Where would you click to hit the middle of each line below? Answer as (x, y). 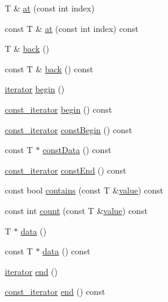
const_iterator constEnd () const (66, 170)
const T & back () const (49, 68)
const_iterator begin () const (58, 109)
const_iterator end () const (55, 291)
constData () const (77, 150)
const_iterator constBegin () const (69, 129)
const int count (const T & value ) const (76, 210)
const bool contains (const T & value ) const (84, 190)
